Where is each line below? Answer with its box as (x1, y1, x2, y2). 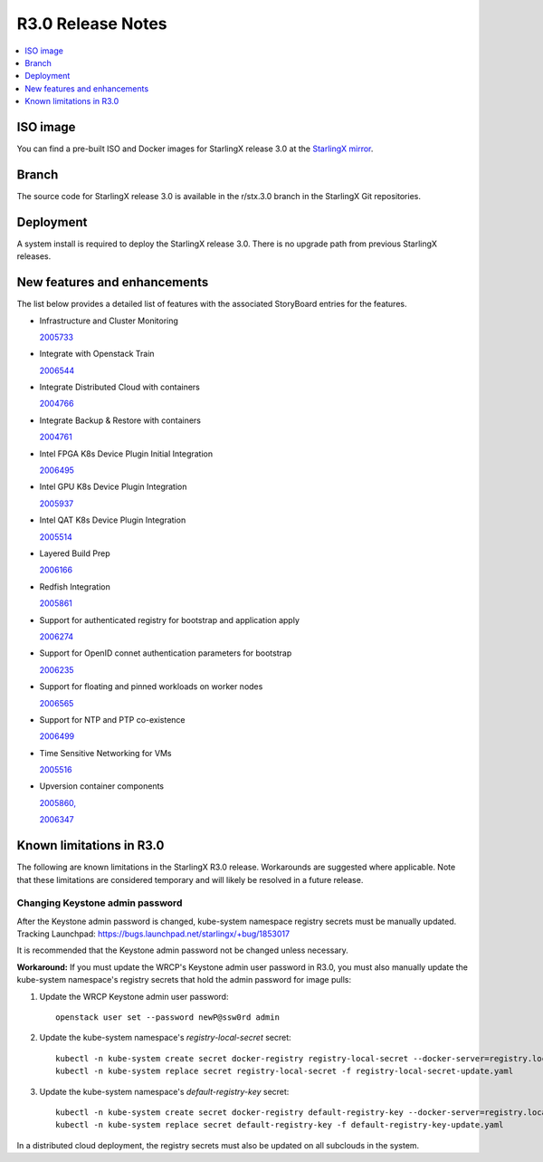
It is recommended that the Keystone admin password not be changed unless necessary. (16, 945, 348, 956)
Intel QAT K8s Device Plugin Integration (39, 514, 186, 525)
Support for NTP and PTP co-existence (39, 714, 186, 725)
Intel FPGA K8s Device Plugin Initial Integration (39, 448, 214, 459)
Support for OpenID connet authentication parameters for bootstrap (39, 648, 292, 658)
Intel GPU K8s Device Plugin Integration (39, 481, 187, 493)
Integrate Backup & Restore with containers (39, 415, 201, 426)
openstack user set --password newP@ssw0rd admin (55, 1013, 281, 1023)
